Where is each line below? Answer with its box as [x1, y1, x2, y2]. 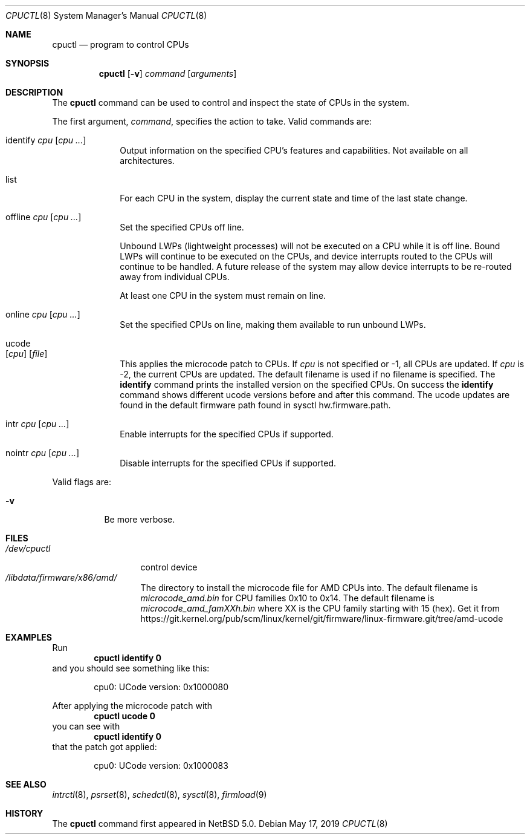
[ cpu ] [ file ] [5, 348, 48, 359]
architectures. [120, 155, 175, 166]
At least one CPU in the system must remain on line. [120, 290, 326, 301]
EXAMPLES [5, 632, 52, 642]
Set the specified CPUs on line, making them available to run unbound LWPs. [120, 319, 426, 330]
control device [140, 562, 198, 572]
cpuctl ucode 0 [94, 711, 155, 721]
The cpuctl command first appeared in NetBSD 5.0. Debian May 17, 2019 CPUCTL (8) [52, 818, 388, 829]
